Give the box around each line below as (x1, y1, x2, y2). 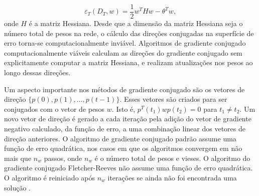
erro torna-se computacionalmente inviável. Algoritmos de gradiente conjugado (4, 38, 246, 48)
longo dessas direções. (4, 67, 71, 78)
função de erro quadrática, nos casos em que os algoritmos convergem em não (4, 143, 242, 153)
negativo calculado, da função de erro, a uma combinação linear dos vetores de (4, 123, 245, 133)
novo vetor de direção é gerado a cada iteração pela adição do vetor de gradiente (4, 113, 251, 124)
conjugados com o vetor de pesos (4, 103, 105, 114)
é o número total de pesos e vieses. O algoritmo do (94, 152, 250, 163)
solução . (4, 182, 31, 192)
